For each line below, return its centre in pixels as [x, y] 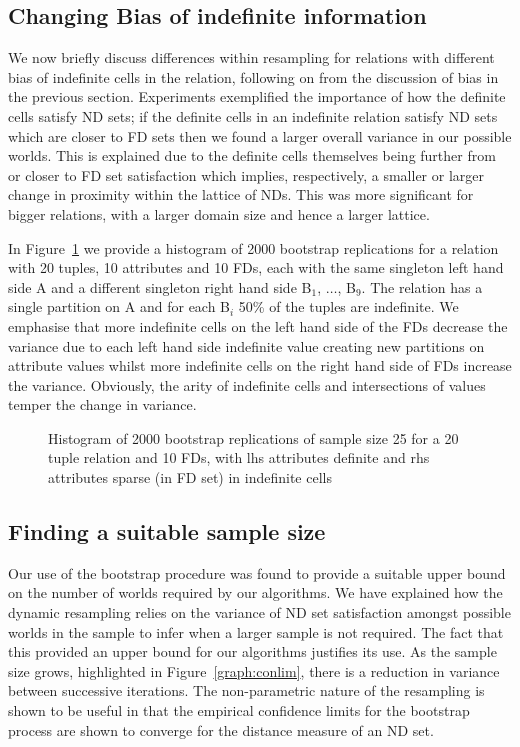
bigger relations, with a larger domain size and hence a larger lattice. [219, 213]
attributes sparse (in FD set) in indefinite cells [190, 477]
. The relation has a [422, 286]
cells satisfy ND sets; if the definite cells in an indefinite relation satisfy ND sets [253, 115]
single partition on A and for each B [119, 306]
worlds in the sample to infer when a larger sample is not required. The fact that [256, 631]
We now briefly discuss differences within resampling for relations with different [251, 57]
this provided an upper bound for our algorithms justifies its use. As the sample [252, 651]
